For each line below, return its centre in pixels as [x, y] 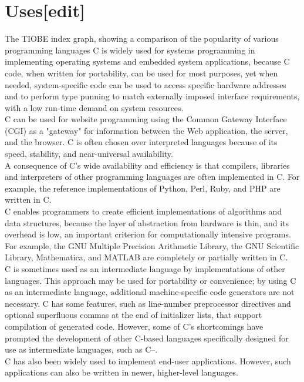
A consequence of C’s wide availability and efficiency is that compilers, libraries [147, 165]
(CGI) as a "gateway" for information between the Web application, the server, [146, 130]
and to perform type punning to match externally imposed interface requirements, [152, 96]
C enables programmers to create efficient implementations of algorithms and [143, 211]
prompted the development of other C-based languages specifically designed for [147, 338]
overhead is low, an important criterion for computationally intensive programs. [148, 234]
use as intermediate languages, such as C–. [81, 349]
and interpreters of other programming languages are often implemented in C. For [152, 177]
